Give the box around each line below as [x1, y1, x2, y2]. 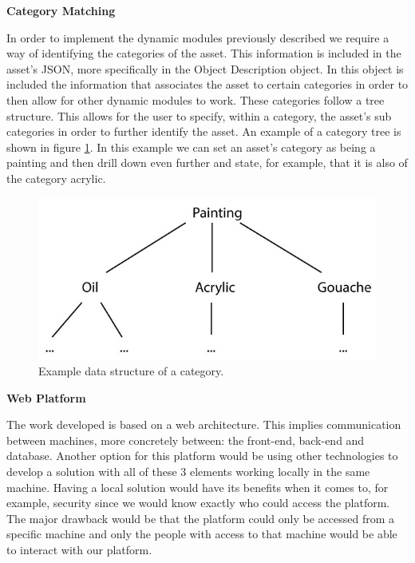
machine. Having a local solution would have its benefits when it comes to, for [6, 478, 389, 495]
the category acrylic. [6, 169, 106, 186]
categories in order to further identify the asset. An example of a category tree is [6, 123, 401, 140]
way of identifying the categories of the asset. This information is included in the [6, 45, 401, 61]
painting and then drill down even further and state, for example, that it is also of [6, 154, 408, 171]
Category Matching [6, 2, 116, 18]
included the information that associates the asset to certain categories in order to [6, 76, 409, 93]
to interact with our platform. [6, 541, 152, 558]
